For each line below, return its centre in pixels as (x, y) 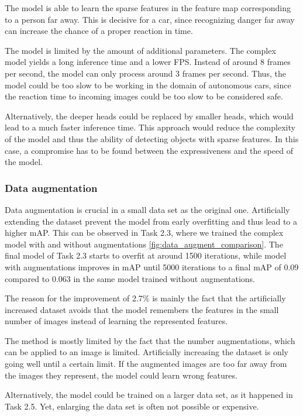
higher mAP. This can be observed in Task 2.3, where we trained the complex (144, 233)
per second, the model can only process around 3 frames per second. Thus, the (145, 73)
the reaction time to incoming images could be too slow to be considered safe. (144, 96)
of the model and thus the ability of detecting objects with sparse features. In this (152, 138)
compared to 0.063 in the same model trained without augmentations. (130, 278)
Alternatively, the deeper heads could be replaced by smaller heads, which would (149, 116)
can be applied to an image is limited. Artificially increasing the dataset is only (147, 352)
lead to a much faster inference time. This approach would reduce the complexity (150, 127)
